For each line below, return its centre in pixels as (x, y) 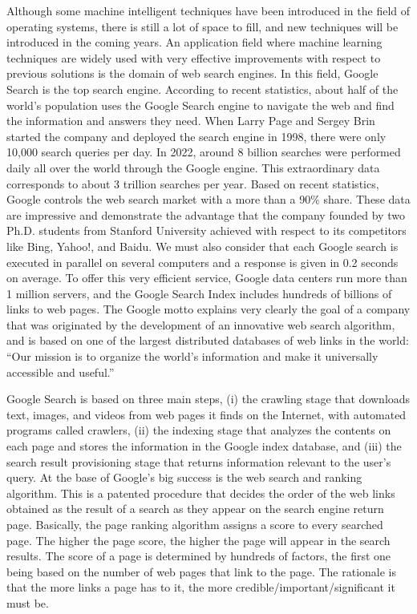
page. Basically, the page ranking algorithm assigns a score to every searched (195, 524)
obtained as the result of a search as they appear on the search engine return (195, 509)
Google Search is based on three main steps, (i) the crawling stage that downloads (208, 399)
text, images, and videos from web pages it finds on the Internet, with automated (206, 414)
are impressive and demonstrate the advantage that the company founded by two (206, 214)
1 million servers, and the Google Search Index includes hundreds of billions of (199, 293)
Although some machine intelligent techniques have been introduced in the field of (208, 10)
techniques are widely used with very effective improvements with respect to (194, 57)
